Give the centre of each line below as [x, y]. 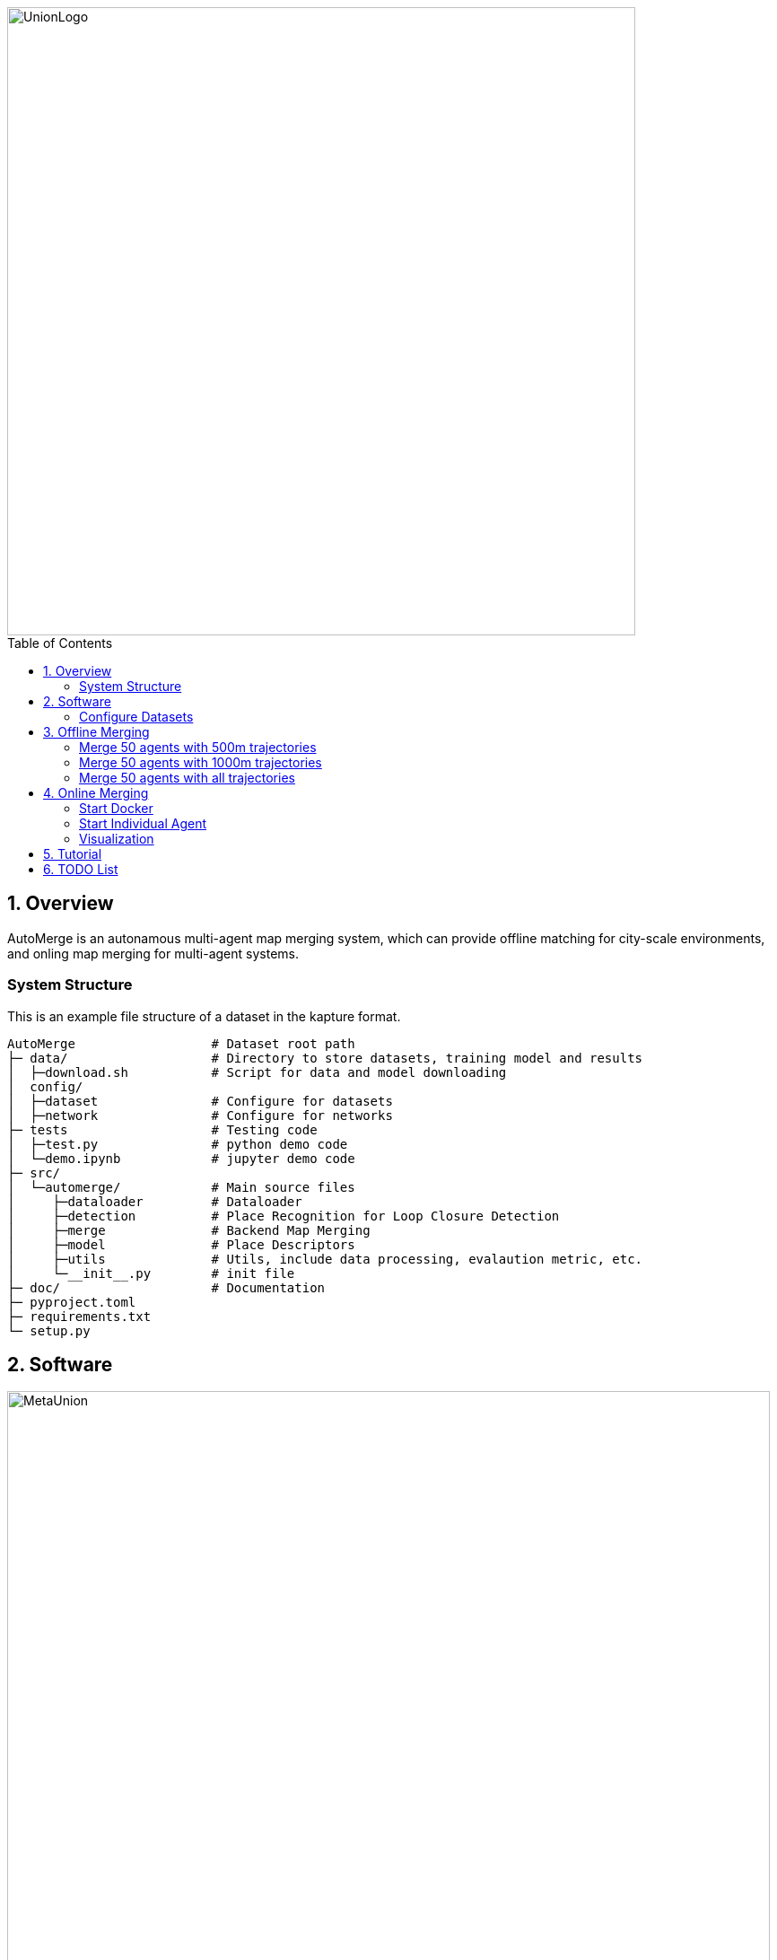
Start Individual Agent [143, 823]
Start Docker [116, 808]
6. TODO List [81, 869]
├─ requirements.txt [79, 1316]
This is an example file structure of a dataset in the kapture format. [204, 1016]
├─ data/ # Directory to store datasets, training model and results [325, 1058]
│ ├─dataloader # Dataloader [155, 1201]
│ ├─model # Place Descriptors [181, 1244]
